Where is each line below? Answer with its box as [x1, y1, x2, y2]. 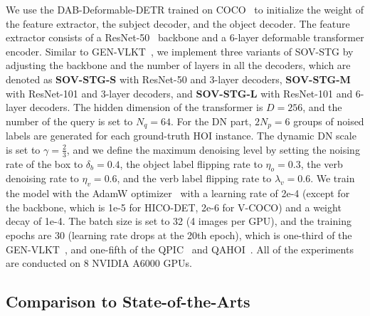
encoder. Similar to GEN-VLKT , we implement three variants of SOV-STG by [6, 43, 354, 58]
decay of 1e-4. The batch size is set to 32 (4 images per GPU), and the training [6, 214, 351, 228]
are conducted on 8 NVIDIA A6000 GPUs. [6, 256, 192, 270]
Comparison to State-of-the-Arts [6, 290, 250, 312]
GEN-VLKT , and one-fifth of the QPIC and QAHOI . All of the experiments [6, 241, 354, 256]
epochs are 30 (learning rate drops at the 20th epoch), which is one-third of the [6, 228, 352, 242]
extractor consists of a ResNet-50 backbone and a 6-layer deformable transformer [6, 30, 364, 45]
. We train [310, 171, 355, 186]
